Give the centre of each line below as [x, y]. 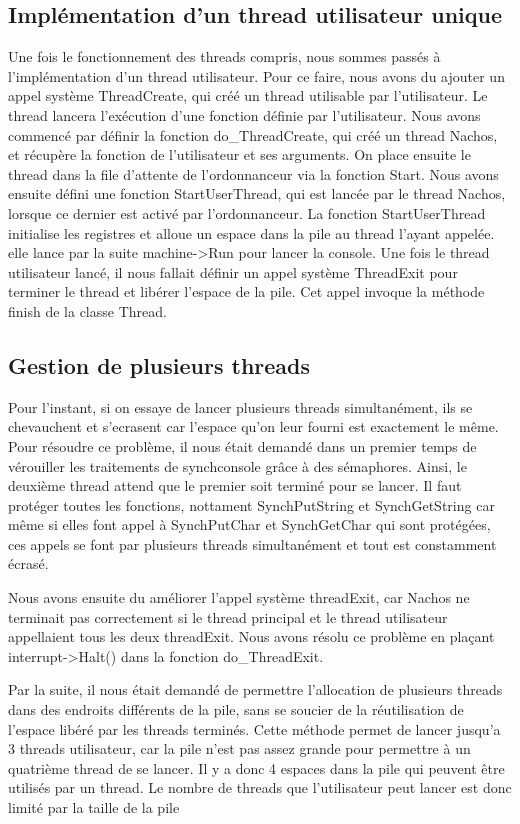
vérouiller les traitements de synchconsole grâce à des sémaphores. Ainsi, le [237, 465]
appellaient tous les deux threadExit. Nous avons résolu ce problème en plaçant [251, 636]
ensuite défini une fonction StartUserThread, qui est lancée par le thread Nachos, [257, 193]
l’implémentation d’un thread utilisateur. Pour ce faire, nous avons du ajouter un [256, 75]
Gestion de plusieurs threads [159, 364]
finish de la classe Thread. [87, 310]
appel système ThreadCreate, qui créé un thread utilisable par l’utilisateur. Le [248, 95]
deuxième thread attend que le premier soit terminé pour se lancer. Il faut [235, 485]
